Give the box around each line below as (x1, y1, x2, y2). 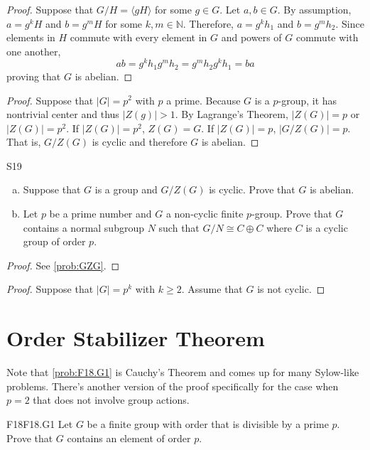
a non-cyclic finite (165, 206, 244, 221)
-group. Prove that (251, 206, 332, 221)
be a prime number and (49, 206, 152, 221)
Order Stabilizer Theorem (6, 323, 265, 353)
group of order (23, 234, 86, 249)
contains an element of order (67, 430, 191, 445)
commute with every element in (70, 30, 207, 45)
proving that (6, 68, 61, 83)
